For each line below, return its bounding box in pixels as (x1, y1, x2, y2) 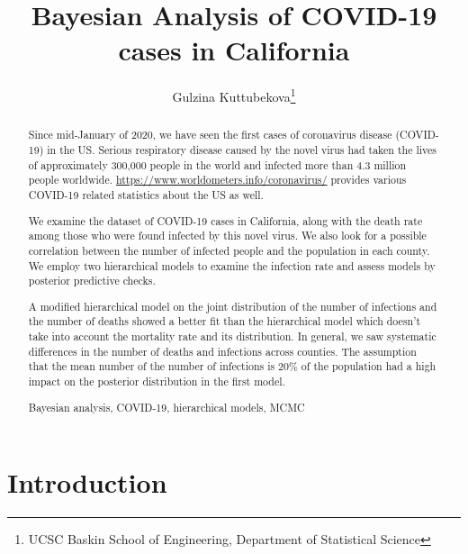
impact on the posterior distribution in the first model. (28, 373, 285, 388)
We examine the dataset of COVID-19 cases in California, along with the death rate (28, 213, 423, 228)
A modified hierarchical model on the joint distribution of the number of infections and (28, 298, 437, 313)
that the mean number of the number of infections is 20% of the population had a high (28, 359, 436, 374)
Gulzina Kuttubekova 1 (172, 85, 296, 105)
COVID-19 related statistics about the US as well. (28, 186, 264, 202)
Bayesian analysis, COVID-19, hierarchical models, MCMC (28, 399, 305, 414)
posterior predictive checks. (28, 273, 156, 288)
